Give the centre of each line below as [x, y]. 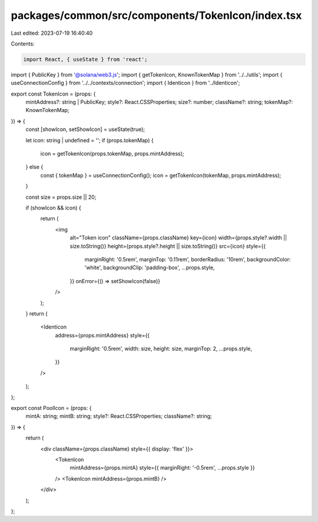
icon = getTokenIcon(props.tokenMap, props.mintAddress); [112, 154]
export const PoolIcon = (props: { [51, 408]
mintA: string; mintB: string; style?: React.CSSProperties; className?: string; [119, 416]
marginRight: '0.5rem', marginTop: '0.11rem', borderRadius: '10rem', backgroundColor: [188, 259]
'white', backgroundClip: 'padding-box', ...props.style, [150, 268]
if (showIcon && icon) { [54, 208]
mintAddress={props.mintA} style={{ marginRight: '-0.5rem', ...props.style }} [163, 468]
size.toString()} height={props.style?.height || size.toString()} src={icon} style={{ [168, 246]
